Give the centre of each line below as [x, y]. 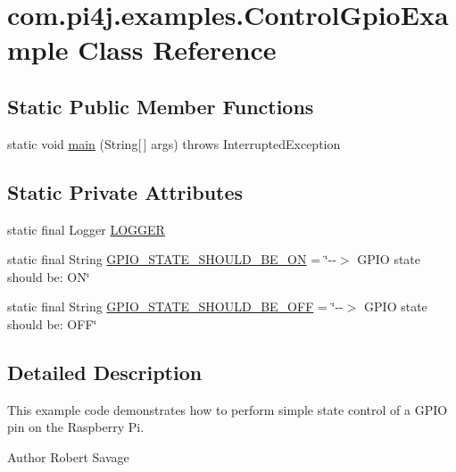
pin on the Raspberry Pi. [76, 427]
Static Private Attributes [125, 191]
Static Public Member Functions [161, 106]
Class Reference [177, 50]
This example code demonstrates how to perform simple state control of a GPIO [228, 409]
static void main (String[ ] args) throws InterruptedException [174, 143]
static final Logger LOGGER [86, 229]
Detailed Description [105, 372]
